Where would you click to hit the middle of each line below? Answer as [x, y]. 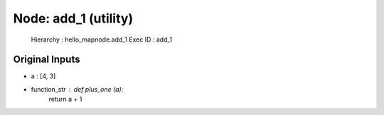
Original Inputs [47, 60]
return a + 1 [65, 99]
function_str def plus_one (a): [77, 89]
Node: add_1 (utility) [73, 18]
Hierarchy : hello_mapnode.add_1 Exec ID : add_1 [102, 40]
